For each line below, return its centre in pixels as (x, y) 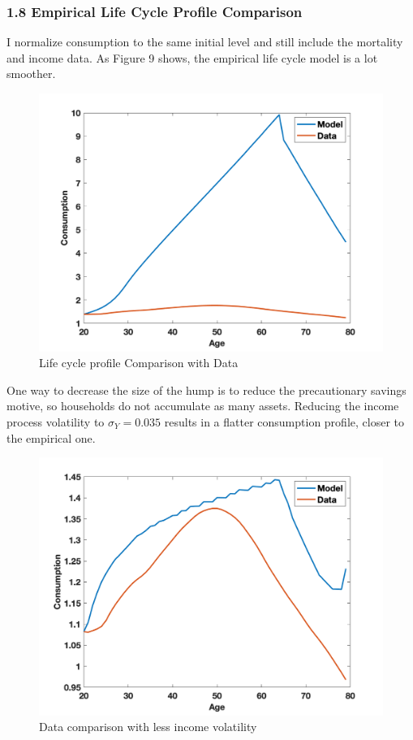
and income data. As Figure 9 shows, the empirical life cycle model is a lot (192, 57)
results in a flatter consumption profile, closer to (284, 421)
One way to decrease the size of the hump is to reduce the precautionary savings (206, 389)
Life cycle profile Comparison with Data (139, 363)
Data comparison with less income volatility (148, 727)
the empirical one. (51, 437)
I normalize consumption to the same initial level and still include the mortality (205, 42)
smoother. (31, 74)
